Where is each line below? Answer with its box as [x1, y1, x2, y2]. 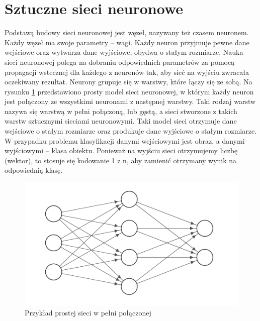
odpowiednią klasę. [5, 165, 63, 175]
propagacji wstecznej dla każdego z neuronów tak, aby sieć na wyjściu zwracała [5, 66, 249, 77]
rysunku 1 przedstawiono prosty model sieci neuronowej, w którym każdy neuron [5, 86, 254, 96]
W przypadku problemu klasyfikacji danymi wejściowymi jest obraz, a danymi [5, 135, 245, 146]
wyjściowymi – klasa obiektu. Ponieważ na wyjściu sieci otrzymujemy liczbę [5, 145, 238, 156]
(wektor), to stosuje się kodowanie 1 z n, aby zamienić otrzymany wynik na [5, 155, 237, 165]
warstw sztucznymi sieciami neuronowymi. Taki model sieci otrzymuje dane [5, 116, 237, 126]
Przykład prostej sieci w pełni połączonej [25, 307, 151, 318]
